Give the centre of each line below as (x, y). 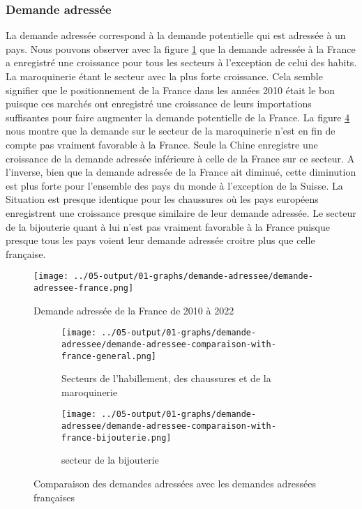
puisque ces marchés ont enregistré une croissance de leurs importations (159, 104)
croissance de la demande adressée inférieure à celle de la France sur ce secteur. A (180, 158)
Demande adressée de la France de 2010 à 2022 (134, 310)
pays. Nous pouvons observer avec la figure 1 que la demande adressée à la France (181, 48)
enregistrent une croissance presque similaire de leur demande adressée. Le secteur (181, 212)
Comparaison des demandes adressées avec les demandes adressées (175, 483)
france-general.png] (109, 356)
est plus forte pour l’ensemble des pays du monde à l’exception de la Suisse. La (174, 185)
